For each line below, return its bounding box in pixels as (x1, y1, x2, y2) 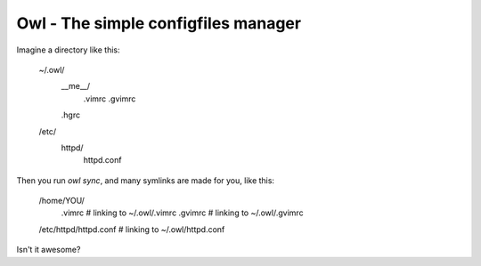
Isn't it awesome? (16, 245, 81, 255)
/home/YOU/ (38, 196, 85, 206)
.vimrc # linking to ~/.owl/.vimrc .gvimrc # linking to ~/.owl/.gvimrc (61, 207, 304, 218)
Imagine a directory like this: (16, 44, 120, 55)
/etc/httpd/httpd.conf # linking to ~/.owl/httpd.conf (38, 223, 225, 235)
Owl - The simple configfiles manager (16, 13, 302, 33)
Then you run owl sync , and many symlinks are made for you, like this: (16, 174, 275, 186)
